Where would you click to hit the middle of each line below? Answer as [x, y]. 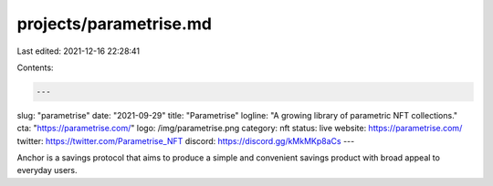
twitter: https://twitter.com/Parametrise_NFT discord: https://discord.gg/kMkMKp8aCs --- [186, 140]
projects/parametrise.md [114, 24]
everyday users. [47, 170]
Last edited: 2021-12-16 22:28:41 [79, 51]
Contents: [35, 67]
